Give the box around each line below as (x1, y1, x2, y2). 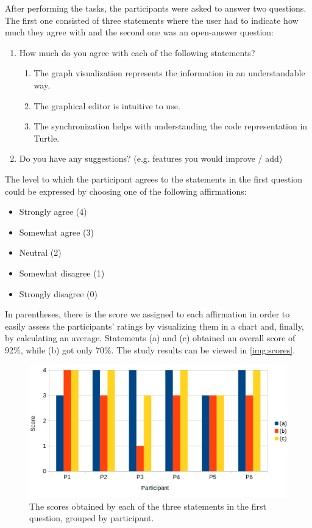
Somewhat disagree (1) (19, 266, 105, 279)
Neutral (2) (19, 246, 62, 259)
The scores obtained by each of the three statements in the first (29, 499, 266, 512)
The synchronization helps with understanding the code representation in (34, 120, 308, 132)
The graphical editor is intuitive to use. (34, 99, 180, 112)
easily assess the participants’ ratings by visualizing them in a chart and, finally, (5, 319, 304, 332)
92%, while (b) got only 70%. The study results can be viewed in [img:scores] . (5, 343, 296, 356)
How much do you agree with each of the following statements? (19, 46, 255, 59)
